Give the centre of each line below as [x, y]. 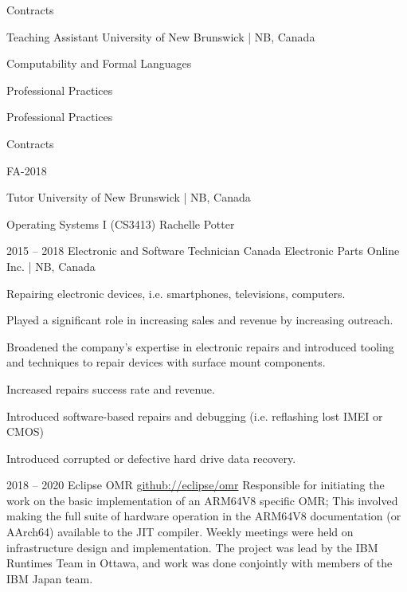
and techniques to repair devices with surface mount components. [166, 362]
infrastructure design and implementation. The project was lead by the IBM [192, 547]
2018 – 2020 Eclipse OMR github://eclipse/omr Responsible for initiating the [196, 485]
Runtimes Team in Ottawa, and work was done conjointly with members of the [200, 563]
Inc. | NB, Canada [51, 266]
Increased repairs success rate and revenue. [111, 388]
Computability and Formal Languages [99, 63]
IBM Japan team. [50, 578]
